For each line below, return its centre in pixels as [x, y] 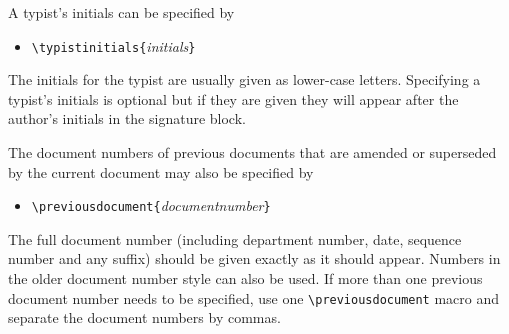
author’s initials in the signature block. [127, 118]
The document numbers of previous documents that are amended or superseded [252, 152]
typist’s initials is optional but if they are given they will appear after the [233, 98]
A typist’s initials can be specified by [121, 12]
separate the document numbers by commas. [144, 317]
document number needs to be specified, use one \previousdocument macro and [254, 297]
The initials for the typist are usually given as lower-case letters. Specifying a [244, 79]
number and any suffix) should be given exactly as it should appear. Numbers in [254, 258]
